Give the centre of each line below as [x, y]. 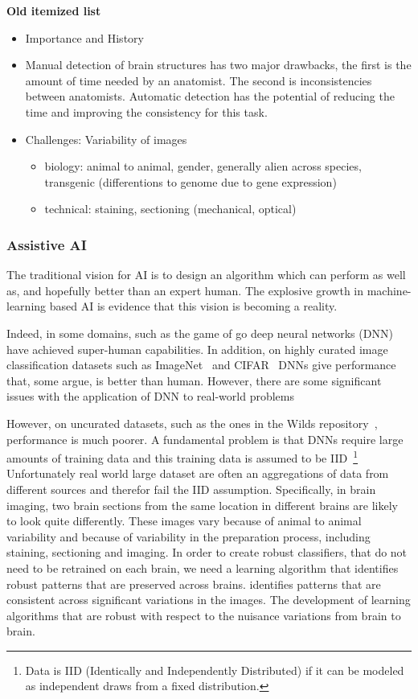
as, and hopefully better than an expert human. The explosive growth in [185, 290]
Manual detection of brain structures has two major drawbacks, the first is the [218, 65]
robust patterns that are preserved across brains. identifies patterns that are [194, 584]
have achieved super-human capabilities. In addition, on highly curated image [197, 349]
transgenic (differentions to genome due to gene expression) [191, 181]
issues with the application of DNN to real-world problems [151, 396]
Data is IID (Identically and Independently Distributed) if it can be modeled [215, 670]
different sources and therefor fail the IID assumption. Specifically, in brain [191, 489]
